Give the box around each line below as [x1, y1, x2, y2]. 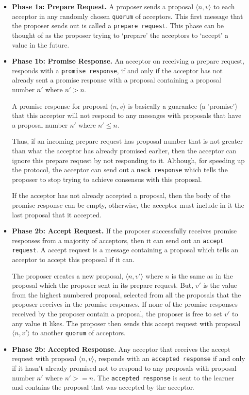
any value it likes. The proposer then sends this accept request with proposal [12, 318, 241, 328]
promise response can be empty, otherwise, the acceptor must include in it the [12, 199, 244, 210]
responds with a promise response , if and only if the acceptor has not [12, 65, 223, 75]
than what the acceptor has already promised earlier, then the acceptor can [12, 145, 236, 155]
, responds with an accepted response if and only [94, 353, 245, 363]
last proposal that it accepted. [12, 209, 101, 219]
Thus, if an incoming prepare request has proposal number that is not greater [12, 136, 243, 146]
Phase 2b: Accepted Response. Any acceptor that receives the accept [12, 344, 231, 354]
